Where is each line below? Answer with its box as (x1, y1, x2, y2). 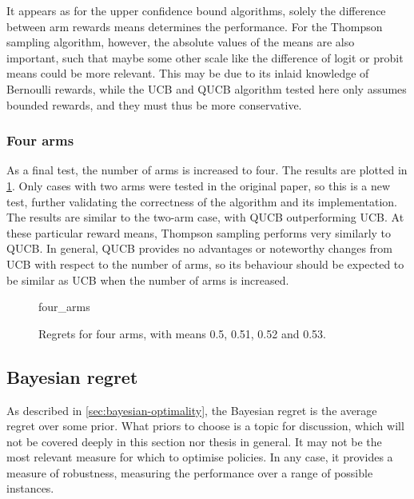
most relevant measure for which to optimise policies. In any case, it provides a (6, 449, 393, 465)
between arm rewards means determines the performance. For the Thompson (6, 18, 383, 34)
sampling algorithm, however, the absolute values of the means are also (6, 34, 355, 50)
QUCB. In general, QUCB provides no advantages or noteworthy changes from (6, 240, 393, 257)
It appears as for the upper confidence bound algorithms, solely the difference (6, 2, 386, 18)
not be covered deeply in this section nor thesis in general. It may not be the (6, 433, 382, 449)
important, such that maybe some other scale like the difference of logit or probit (6, 49, 404, 66)
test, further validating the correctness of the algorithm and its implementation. (6, 193, 397, 210)
